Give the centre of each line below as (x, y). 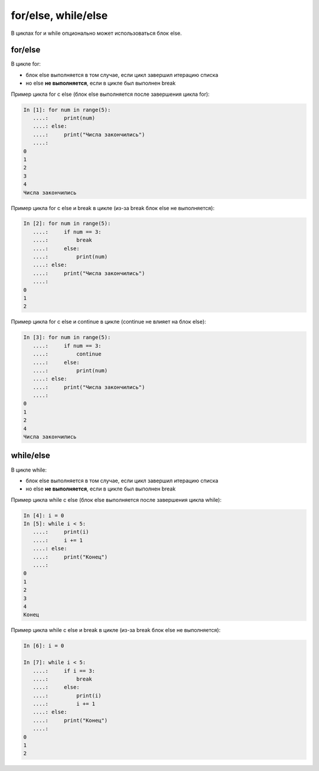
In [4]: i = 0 (44, 515)
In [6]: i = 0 (44, 646)
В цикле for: (26, 64)
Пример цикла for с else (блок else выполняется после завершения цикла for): (110, 94)
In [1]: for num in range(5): (67, 110)
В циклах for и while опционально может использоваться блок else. (97, 33)
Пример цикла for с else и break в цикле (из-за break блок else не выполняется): (113, 208)
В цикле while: (29, 470)
